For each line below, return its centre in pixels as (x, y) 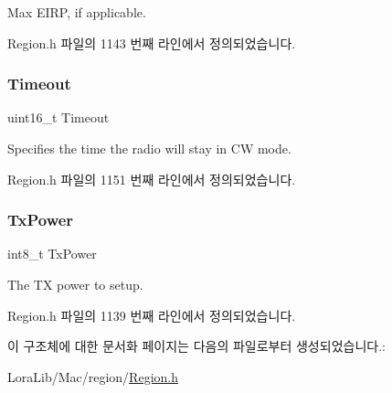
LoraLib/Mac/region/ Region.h (93, 376)
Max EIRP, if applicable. (77, 12)
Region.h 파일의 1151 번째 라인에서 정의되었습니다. (152, 179)
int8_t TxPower (52, 254)
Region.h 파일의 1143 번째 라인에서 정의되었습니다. (152, 42)
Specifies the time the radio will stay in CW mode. (149, 148)
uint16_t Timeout (58, 117)
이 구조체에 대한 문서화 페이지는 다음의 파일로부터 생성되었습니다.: (196, 346)
